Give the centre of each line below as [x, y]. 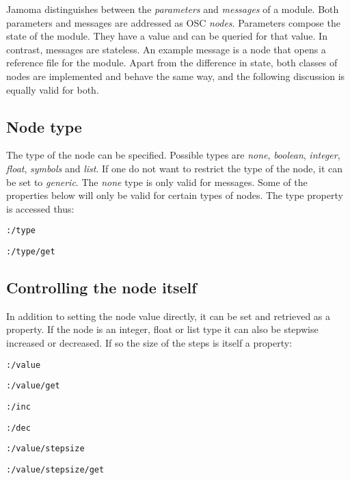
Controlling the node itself [102, 288]
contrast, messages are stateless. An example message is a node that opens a [166, 49]
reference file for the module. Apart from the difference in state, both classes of [172, 63]
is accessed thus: [40, 208]
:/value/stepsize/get [55, 469]
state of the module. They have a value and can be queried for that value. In [167, 36]
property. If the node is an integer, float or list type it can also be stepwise [162, 329]
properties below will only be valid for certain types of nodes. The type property [175, 195]
